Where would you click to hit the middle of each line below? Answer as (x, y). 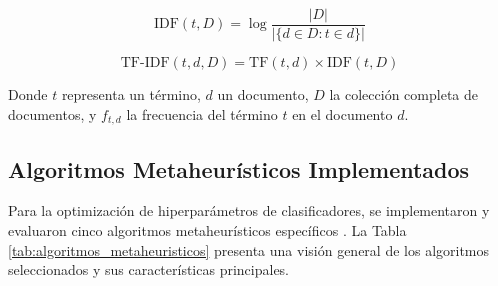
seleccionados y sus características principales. (149, 269)
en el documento (342, 113)
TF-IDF (145, 63)
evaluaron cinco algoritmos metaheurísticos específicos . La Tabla (207, 229)
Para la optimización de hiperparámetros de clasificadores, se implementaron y (249, 210)
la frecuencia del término (202, 113)
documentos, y (52, 113)
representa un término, (131, 94)
